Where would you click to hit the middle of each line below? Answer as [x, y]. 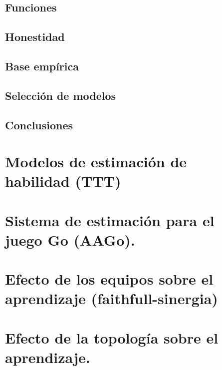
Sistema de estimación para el [110, 220]
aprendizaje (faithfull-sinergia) [111, 298]
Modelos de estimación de [96, 162]
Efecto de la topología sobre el [112, 337]
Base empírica [42, 66]
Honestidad [35, 37]
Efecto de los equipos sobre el [109, 279]
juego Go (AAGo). [70, 239]
